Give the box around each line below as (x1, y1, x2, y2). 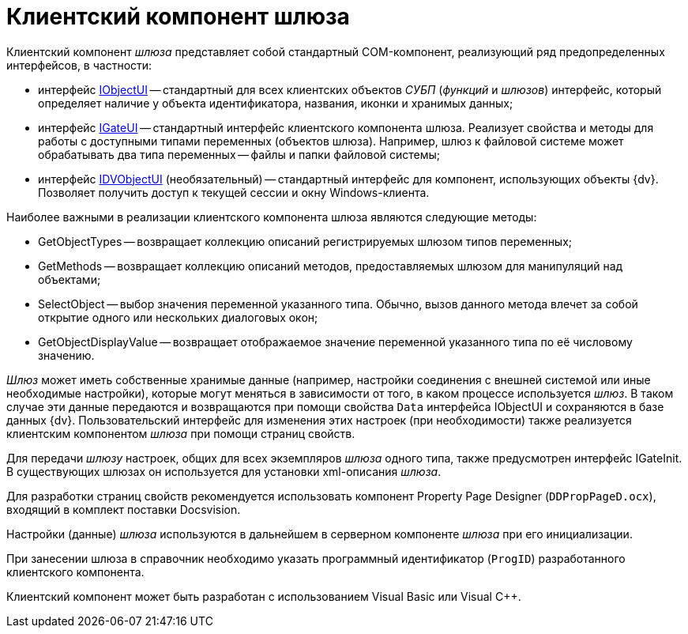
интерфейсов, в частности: (6, 58, 152, 72)
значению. (38, 348, 95, 362)
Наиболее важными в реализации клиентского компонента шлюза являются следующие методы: (6, 209, 537, 224)
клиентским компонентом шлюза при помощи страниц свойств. (6, 426, 355, 440)
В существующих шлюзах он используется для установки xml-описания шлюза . (6, 464, 442, 478)
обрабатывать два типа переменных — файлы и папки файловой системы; (38, 147, 441, 161)
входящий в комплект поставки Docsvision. (6, 502, 241, 516)
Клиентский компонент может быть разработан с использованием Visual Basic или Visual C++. (6, 589, 521, 603)
